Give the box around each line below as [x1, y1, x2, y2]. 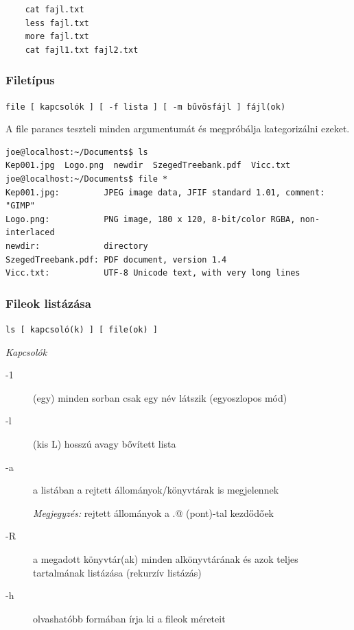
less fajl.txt [25, 18, 89, 28]
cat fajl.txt [25, 5, 84, 14]
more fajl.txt [25, 32, 89, 42]
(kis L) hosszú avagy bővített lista [33, 437, 176, 451]
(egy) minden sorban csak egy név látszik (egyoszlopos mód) [33, 390, 287, 404]
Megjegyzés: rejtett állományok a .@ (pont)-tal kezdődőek [33, 505, 274, 520]
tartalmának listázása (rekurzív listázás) [33, 565, 202, 579]
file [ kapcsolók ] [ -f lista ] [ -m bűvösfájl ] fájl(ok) [5, 101, 286, 112]
